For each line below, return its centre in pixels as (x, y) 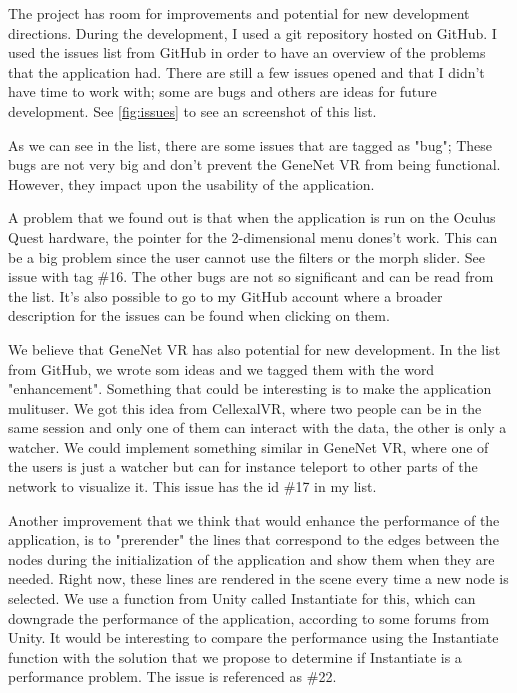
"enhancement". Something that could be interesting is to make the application (250, 388)
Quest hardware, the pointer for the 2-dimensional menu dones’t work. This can (253, 236)
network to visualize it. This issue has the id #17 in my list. (192, 486)
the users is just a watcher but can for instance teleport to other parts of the (243, 466)
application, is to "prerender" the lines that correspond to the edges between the (253, 539)
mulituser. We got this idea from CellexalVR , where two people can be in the (245, 407)
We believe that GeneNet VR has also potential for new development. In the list (254, 348)
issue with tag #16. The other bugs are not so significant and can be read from (251, 276)
